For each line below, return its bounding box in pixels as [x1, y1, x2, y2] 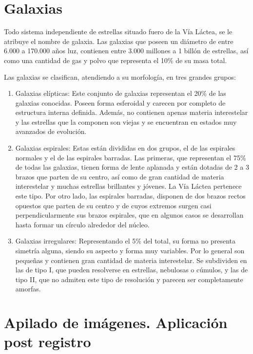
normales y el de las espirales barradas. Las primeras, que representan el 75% [15, 152, 246, 162]
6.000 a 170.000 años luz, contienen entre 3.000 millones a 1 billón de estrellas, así [4, 45, 249, 56]
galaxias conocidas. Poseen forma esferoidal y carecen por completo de [15, 97, 226, 108]
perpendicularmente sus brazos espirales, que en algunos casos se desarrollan [15, 210, 244, 220]
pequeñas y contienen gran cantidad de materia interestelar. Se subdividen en [15, 255, 247, 265]
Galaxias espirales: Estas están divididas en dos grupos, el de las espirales [15, 143, 235, 153]
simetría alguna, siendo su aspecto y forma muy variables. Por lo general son [15, 245, 245, 255]
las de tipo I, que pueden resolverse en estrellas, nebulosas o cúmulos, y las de [15, 265, 248, 275]
